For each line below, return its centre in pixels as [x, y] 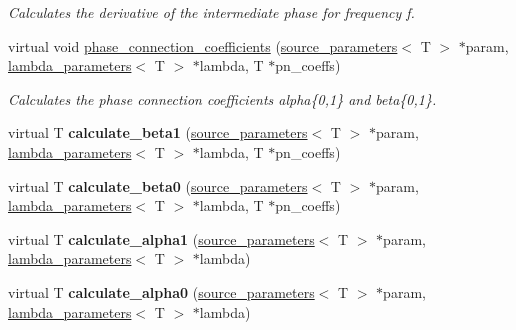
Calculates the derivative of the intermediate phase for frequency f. [211, 12]
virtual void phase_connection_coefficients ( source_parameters [203, 45]
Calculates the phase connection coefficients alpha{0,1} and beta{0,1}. [222, 98]
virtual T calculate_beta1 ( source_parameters [158, 132]
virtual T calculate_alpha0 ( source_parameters [161, 291]
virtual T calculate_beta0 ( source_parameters [158, 185]
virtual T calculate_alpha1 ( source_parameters [161, 238]
